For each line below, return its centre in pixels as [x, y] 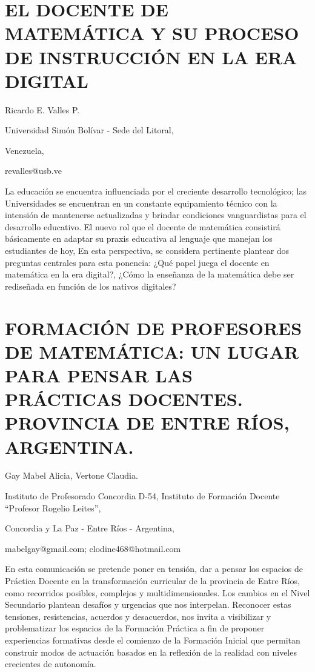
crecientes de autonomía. [51, 664]
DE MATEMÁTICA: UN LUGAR [152, 351]
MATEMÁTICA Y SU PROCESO [152, 33]
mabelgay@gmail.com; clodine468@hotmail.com [93, 548]
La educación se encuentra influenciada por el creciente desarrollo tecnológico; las [156, 191]
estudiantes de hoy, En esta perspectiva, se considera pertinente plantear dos [147, 251]
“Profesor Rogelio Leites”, [53, 507]
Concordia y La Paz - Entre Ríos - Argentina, [90, 528]
